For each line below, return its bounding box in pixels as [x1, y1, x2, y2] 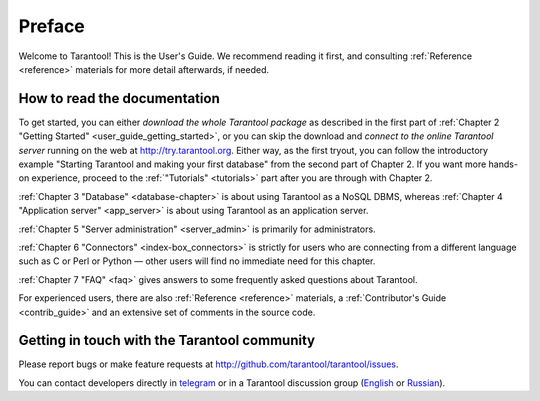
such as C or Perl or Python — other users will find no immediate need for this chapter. [18, 255, 376, 267]
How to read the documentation [18, 90, 220, 107]
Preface [18, 15, 85, 37]
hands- [488, 158, 519, 170]
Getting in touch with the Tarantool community [18, 332, 315, 349]
